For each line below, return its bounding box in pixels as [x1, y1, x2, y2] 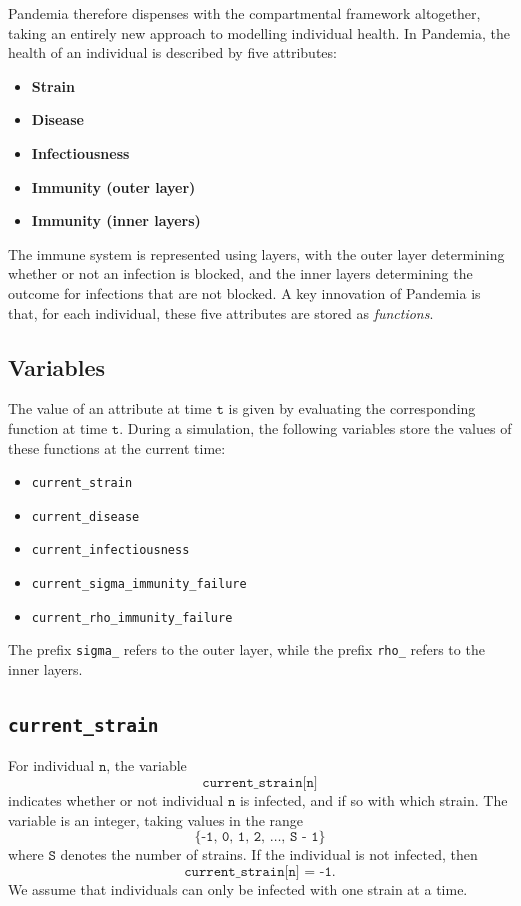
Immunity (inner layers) [31, 210, 201, 231]
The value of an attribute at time [8, 398, 212, 419]
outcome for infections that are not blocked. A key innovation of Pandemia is [8, 282, 481, 303]
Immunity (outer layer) [31, 176, 196, 197]
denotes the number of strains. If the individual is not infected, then [60, 844, 478, 865]
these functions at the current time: [8, 437, 226, 458]
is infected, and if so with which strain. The [239, 790, 508, 811]
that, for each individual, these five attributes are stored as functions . [8, 302, 434, 323]
